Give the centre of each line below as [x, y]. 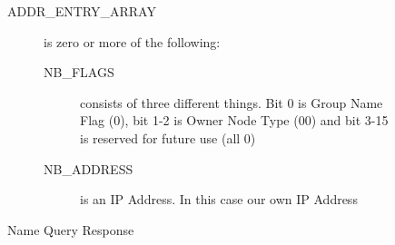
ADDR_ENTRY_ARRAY [82, 11]
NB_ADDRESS [89, 168]
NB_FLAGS [79, 72]
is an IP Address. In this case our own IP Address [219, 199]
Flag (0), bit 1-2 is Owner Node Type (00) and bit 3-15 [234, 120]
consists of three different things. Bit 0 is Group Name [232, 102]
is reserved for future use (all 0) [168, 137]
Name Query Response [71, 229]
